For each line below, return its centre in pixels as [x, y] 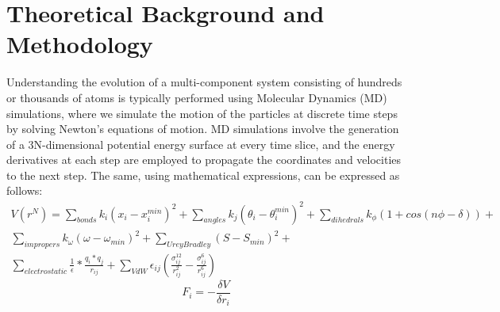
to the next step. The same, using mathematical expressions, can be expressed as [203, 175]
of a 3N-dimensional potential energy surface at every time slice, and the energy [201, 144]
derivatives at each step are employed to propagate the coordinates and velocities [204, 160]
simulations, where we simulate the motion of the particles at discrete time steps [202, 113]
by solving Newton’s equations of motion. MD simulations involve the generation [203, 129]
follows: [25, 190]
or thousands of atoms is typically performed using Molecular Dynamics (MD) [197, 97]
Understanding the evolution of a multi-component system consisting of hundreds [204, 82]
